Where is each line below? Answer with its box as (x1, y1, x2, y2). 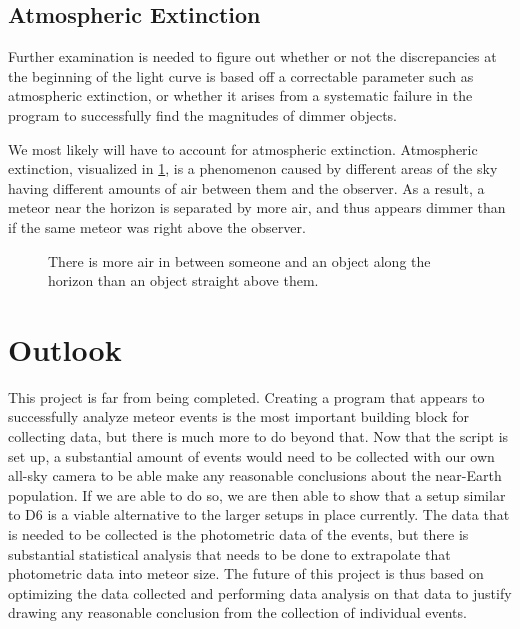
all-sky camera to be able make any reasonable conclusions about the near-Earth (8, 465, 502, 486)
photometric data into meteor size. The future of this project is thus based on (8, 563, 484, 584)
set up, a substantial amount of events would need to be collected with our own (8, 445, 495, 466)
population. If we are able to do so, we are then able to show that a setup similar (8, 484, 506, 505)
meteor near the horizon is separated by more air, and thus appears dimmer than (8, 197, 506, 218)
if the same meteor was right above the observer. (8, 216, 306, 237)
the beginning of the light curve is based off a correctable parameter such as (8, 65, 474, 86)
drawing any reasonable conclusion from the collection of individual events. (8, 602, 467, 623)
